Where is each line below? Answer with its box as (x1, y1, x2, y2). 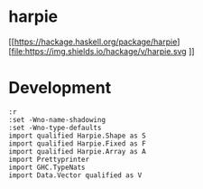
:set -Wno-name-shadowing (8, 115, 106, 124)
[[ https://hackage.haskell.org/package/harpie (8, 36, 178, 47)
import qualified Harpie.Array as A (8, 146, 146, 156)
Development (8, 78, 112, 99)
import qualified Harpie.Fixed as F (8, 138, 146, 148)
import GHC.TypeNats (8, 163, 87, 172)
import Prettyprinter (8, 155, 90, 164)
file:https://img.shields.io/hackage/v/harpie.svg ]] (11, 45, 195, 56)
